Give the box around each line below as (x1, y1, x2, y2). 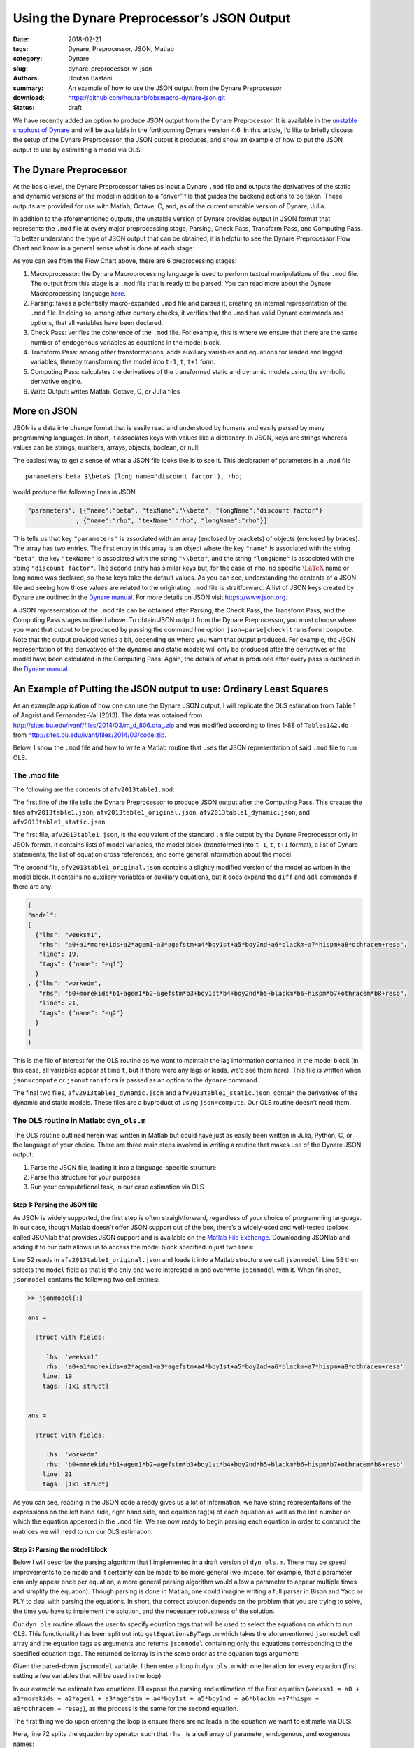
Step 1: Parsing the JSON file (13, 1201, 98, 1209)
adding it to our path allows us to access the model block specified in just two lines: (13, 1243, 255, 1252)
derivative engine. (30, 378, 83, 386)
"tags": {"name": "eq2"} (38, 1009, 124, 1017)
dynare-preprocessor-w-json (68, 64, 152, 73)
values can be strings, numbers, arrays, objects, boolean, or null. (13, 443, 200, 452)
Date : (13, 35, 29, 43)
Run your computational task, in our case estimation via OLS (30, 1182, 204, 1191)
